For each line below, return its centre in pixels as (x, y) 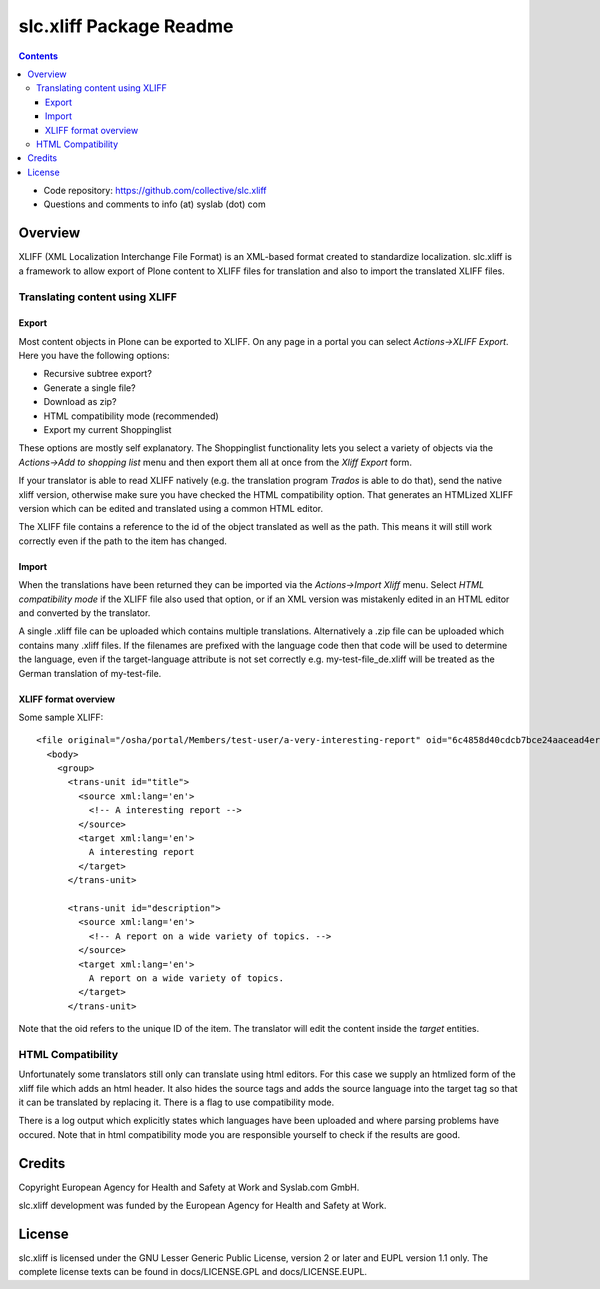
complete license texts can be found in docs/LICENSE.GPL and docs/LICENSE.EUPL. (193, 1272)
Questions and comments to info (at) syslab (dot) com (155, 204)
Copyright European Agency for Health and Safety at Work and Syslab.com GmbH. (189, 1187)
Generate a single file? (89, 387)
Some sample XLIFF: (61, 717)
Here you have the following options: (94, 356)
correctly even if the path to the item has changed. (122, 541)
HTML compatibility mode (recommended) (131, 416)
